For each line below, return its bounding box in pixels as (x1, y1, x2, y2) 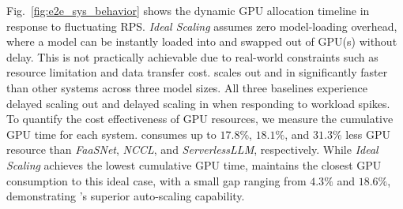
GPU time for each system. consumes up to (6, 125, 217, 142)
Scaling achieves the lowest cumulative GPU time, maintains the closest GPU (6, 156, 382, 173)
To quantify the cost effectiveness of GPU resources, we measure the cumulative (6, 110, 394, 127)
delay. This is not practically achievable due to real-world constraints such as (6, 48, 379, 65)
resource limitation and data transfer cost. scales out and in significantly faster (6, 64, 388, 80)
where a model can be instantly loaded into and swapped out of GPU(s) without (6, 33, 397, 50)
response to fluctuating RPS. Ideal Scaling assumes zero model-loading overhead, (6, 17, 397, 34)
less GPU (345, 125, 391, 142)
